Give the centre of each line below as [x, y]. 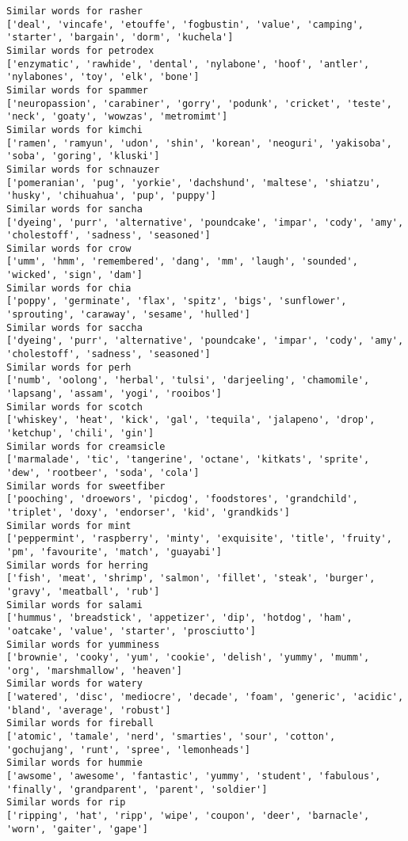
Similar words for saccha [74, 327]
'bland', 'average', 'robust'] [89, 710]
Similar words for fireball [80, 723]
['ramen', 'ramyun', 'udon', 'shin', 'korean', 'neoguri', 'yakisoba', [199, 143]
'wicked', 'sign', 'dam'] [74, 275]
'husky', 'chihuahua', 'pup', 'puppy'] [111, 196]
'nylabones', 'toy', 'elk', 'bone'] [103, 77]
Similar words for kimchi [74, 129]
